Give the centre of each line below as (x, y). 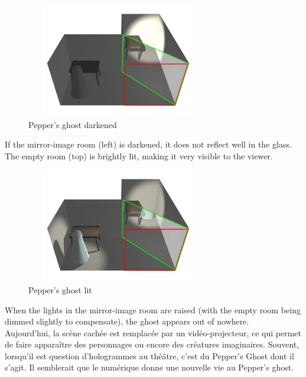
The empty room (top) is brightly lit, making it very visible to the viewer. (139, 155)
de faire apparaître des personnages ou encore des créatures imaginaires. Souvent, (152, 344)
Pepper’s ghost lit (60, 289)
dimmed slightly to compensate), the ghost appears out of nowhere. (127, 321)
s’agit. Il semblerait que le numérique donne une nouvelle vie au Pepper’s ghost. (149, 367)
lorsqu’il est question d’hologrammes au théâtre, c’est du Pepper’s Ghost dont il (149, 355)
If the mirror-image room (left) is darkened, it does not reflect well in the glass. (148, 144)
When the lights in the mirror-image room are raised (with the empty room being (153, 309)
